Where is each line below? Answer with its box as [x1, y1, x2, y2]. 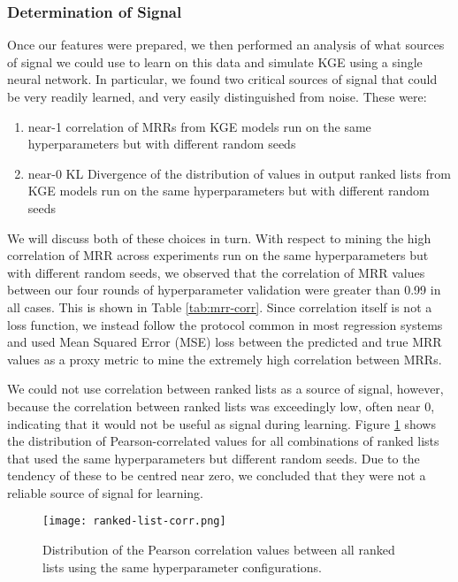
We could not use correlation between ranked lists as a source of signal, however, [7, 379, 444, 398]
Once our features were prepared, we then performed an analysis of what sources [7, 35, 445, 54]
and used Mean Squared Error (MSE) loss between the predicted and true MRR [7, 333, 442, 351]
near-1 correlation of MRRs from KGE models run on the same [27, 117, 371, 135]
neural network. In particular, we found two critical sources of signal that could [7, 70, 438, 88]
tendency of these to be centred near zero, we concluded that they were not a [7, 466, 426, 485]
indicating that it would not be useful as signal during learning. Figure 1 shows [7, 414, 436, 433]
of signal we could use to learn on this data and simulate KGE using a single [7, 52, 423, 71]
